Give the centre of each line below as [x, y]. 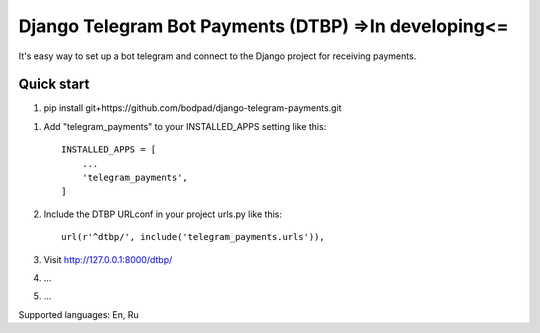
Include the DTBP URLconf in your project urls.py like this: [162, 214]
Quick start [54, 84]
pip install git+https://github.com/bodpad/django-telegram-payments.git [192, 108]
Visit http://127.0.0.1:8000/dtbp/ [108, 259]
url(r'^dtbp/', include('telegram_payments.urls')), [193, 237]
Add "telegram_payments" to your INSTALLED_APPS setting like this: [185, 126]
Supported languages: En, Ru [78, 314]
